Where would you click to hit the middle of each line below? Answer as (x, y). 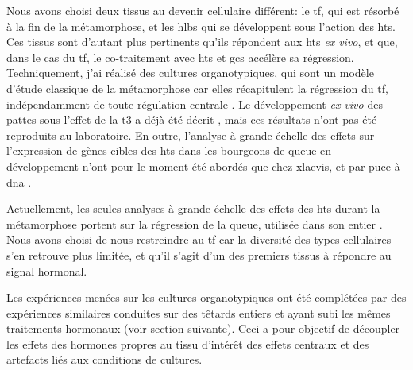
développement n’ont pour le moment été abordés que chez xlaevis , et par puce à (203, 166)
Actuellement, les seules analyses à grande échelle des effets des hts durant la (193, 208)
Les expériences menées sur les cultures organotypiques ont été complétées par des (206, 297)
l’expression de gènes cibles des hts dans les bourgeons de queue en (169, 150)
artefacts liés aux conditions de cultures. (104, 359)
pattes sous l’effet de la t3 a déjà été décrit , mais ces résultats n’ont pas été (192, 119)
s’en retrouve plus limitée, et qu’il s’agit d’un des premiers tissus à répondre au (199, 254)
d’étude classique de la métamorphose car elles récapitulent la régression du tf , (197, 88)
